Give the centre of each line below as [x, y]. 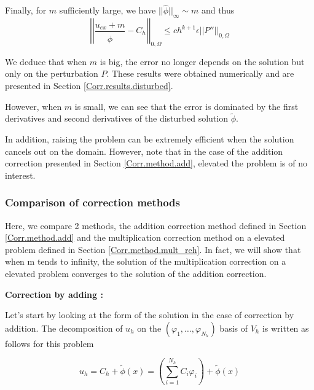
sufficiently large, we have [108, 10]
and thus [218, 10]
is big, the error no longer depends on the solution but [202, 61]
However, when [33, 106]
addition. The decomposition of [64, 328]
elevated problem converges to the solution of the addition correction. [136, 273]
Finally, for [26, 10]
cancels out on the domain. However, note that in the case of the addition [144, 151]
